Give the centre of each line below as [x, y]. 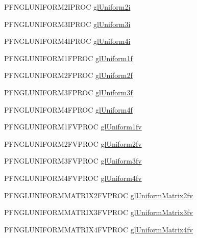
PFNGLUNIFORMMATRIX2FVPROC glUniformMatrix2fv [98, 195]
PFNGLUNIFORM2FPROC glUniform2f [68, 75]
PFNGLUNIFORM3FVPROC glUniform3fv [73, 161]
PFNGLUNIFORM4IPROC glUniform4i [67, 41]
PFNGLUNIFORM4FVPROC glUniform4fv [73, 178]
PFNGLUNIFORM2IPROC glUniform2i [67, 7]
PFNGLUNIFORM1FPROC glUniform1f [68, 58]
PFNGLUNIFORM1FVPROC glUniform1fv [73, 127]
